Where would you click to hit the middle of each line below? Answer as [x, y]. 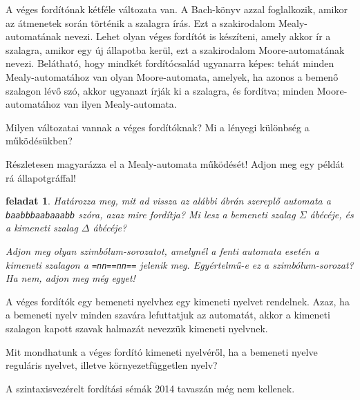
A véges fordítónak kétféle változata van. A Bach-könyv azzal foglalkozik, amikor [177, 9]
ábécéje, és [332, 214]
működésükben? [39, 141]
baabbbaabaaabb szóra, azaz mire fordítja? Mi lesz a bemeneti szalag [151, 214]
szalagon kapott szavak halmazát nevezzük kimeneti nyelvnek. [137, 328]
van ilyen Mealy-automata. [120, 104]
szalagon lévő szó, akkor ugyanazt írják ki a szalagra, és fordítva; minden [160, 90]
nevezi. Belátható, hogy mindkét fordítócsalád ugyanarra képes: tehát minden [170, 63]
